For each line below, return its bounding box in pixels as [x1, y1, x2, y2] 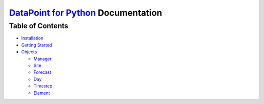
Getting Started [21, 42, 52, 48]
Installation [21, 35, 44, 41]
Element [33, 90, 50, 96]
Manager [33, 56, 52, 62]
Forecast [33, 69, 51, 75]
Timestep [33, 83, 53, 89]
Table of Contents [9, 21, 68, 30]
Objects [21, 49, 37, 55]
